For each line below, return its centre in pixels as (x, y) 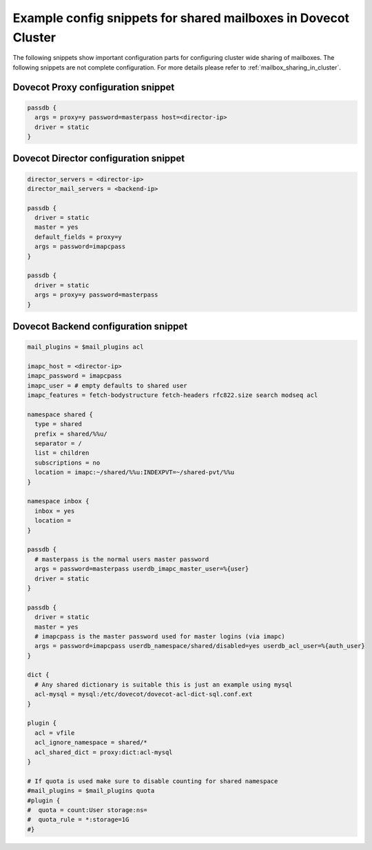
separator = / (59, 444)
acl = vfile (55, 733)
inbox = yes (55, 511)
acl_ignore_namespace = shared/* (91, 742)
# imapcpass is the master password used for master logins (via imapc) (160, 636)
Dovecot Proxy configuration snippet (94, 87)
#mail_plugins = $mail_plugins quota (91, 791)
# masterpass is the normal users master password (122, 559)
